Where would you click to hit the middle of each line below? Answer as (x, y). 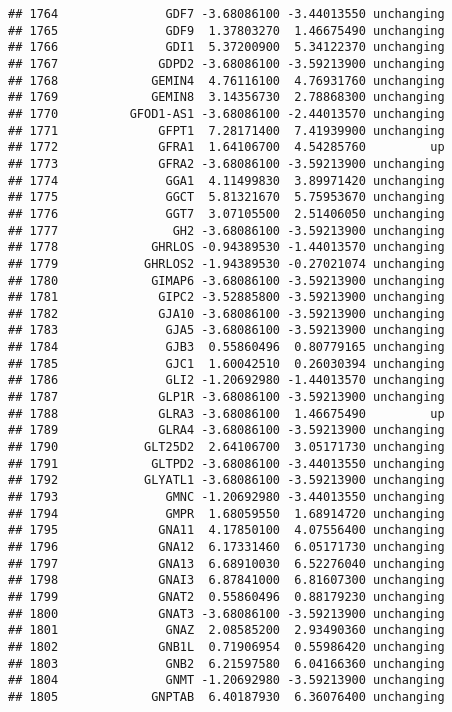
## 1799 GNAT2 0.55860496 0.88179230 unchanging (226, 596)
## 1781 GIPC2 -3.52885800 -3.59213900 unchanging (226, 297)
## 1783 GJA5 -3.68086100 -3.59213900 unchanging (226, 330)
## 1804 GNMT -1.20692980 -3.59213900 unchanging (226, 680)
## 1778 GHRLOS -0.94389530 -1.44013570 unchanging (226, 247)
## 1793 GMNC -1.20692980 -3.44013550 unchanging (226, 497)
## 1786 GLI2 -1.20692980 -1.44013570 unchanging (226, 380)
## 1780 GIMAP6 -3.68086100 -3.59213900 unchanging (226, 280)
